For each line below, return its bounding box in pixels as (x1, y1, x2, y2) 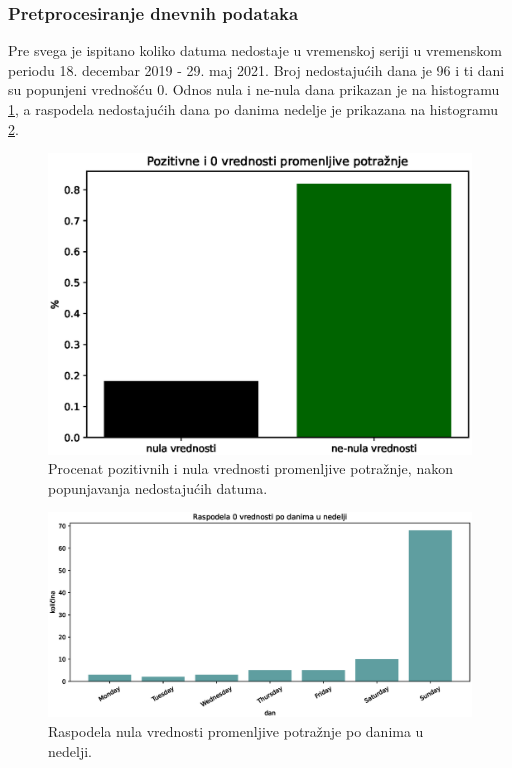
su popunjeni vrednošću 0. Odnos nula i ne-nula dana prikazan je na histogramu (8, 79, 500, 100)
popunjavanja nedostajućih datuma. (48, 477, 268, 498)
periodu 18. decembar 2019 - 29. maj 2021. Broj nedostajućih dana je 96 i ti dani (8, 59, 505, 80)
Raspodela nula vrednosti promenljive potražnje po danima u (48, 720, 424, 741)
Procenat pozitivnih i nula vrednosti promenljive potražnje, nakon (48, 458, 453, 479)
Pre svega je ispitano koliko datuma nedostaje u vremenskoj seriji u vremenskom (8, 40, 502, 61)
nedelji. (48, 740, 92, 761)
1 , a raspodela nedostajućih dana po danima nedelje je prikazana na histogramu (8, 99, 499, 119)
